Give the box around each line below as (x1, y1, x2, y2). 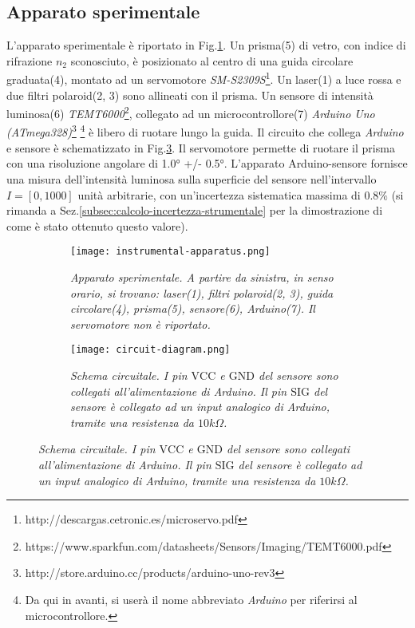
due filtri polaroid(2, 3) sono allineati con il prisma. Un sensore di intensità (6, 86, 373, 103)
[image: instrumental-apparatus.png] (70, 246, 271, 258)
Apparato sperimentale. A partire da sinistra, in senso (70, 268, 334, 285)
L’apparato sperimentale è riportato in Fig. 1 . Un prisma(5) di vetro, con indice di (6, 37, 406, 53)
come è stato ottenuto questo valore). (6, 217, 188, 234)
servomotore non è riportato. (70, 315, 211, 332)
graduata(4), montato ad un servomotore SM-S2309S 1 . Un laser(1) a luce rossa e (6, 69, 401, 88)
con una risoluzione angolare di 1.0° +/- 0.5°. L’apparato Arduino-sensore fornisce (6, 155, 408, 172)
